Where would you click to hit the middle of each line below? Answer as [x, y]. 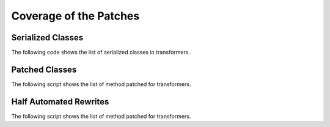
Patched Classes [44, 69]
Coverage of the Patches [75, 16]
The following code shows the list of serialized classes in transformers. [101, 53]
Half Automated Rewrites [60, 102]
